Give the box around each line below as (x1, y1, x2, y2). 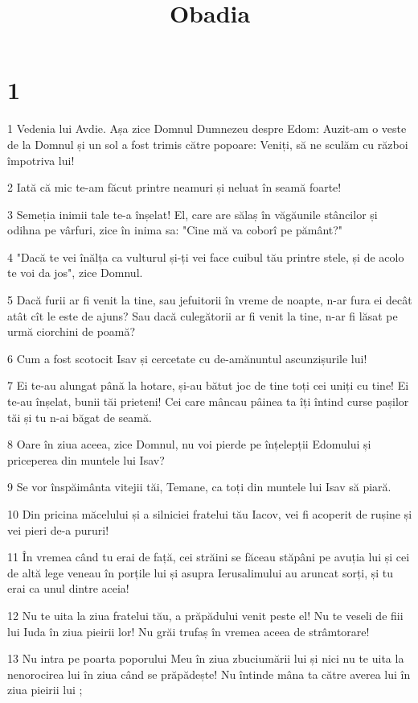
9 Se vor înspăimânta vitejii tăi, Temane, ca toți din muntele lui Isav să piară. (7, 478, 391, 495)
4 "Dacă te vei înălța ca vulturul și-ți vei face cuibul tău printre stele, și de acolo (7, 248, 404, 265)
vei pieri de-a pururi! (7, 521, 109, 538)
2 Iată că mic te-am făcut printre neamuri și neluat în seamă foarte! (7, 179, 342, 196)
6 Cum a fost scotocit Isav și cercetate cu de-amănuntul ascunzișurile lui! (7, 349, 367, 366)
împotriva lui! (7, 151, 75, 168)
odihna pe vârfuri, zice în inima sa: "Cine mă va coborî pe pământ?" (7, 221, 343, 238)
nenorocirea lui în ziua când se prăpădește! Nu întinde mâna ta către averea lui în (7, 665, 411, 682)
